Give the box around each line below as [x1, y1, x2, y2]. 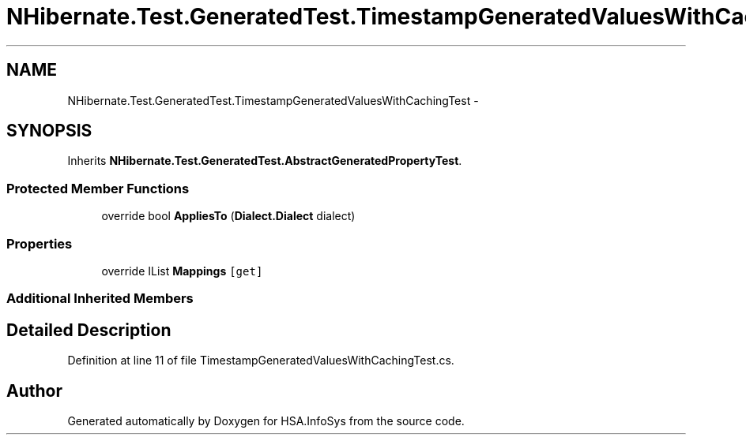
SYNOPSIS [6, 121, 92, 141]
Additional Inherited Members [6, 290, 194, 307]
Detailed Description [6, 320, 171, 340]
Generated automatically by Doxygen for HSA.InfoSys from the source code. [67, 414, 465, 428]
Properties [6, 235, 73, 252]
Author [6, 380, 62, 401]
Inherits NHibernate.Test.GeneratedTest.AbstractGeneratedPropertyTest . [67, 154, 462, 168]
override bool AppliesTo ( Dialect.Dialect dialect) [101, 209, 356, 223]
